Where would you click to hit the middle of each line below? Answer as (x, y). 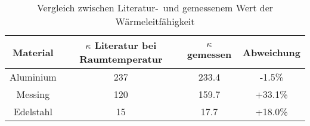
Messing (33, 94)
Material (33, 52)
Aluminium (33, 77)
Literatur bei (125, 45)
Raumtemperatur (121, 59)
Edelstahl (33, 111)
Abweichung (272, 52)
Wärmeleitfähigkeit (155, 21)
